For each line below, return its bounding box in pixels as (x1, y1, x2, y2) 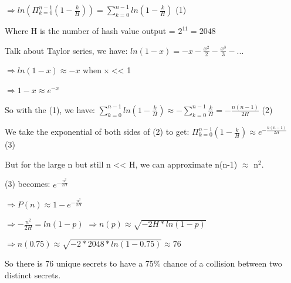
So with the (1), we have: (5, 103, 95, 115)
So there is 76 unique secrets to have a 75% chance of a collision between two (5, 257, 282, 269)
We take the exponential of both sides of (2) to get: (5, 125, 190, 138)
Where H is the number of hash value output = (5, 25, 175, 36)
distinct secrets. (5, 268, 61, 281)
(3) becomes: (5, 178, 50, 190)
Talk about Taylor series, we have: (5, 44, 128, 56)
